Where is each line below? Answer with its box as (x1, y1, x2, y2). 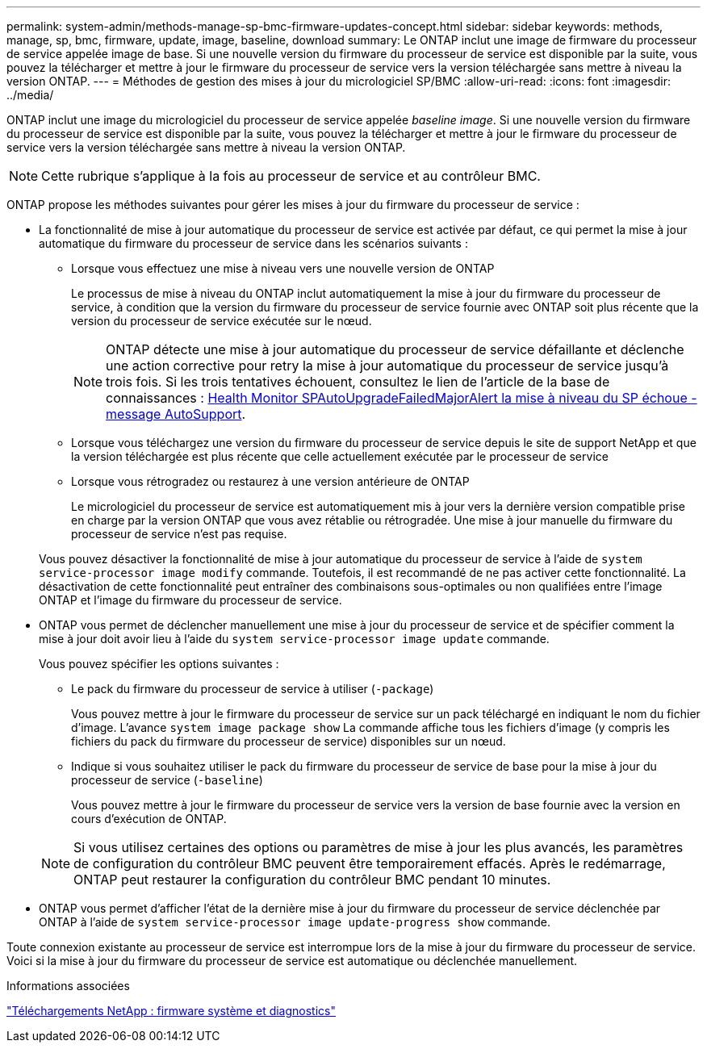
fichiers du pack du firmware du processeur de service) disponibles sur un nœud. (71, 734, 506, 748)
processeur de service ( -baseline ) (71, 773, 263, 787)
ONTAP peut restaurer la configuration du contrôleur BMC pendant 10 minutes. (73, 871, 551, 888)
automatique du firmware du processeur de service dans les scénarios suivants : (39, 236, 468, 250)
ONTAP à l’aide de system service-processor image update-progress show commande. (39, 915, 550, 929)
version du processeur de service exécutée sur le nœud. (71, 314, 372, 328)
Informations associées (6, 979, 130, 993)
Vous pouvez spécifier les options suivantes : (39, 657, 279, 671)
